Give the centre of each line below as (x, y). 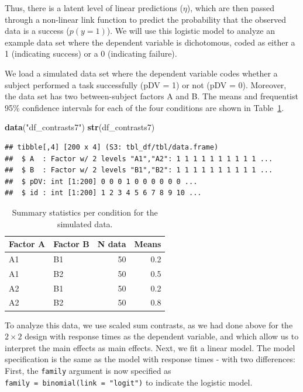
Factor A (27, 244)
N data (112, 244)
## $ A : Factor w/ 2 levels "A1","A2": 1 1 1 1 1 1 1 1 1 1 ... (139, 159)
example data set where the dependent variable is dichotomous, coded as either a (150, 42)
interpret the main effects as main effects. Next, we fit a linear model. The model (150, 347)
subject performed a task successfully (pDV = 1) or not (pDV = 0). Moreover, (146, 84)
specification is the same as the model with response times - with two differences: (150, 359)
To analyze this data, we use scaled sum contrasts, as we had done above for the (149, 325)
